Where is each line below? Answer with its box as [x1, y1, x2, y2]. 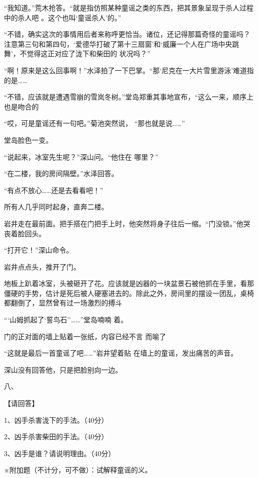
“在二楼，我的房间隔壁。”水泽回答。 [4, 168, 119, 179]
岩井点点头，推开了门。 [4, 261, 80, 272]
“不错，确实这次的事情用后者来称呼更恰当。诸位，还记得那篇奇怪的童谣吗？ [4, 29, 251, 39]
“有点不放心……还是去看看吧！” [4, 185, 103, 195]
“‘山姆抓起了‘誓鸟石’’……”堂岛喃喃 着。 [4, 314, 128, 325]
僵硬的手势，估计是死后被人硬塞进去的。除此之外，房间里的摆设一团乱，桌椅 [4, 287, 254, 298]
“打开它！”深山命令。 [4, 245, 73, 255]
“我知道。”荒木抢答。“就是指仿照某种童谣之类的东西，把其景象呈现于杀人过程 [4, 2, 254, 12]
